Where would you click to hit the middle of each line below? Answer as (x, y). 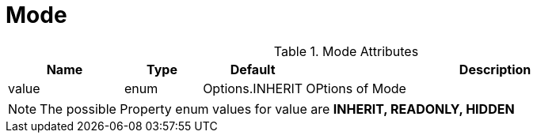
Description (495, 69)
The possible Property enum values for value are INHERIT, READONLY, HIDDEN (277, 109)
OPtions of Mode (356, 88)
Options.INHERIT (253, 88)
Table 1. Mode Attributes (346, 51)
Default (253, 69)
